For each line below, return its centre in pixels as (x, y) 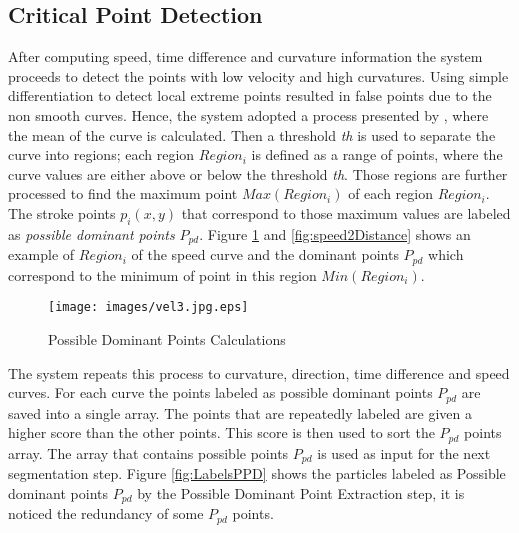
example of (41, 254)
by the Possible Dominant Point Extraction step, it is (301, 492)
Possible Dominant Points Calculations (167, 338)
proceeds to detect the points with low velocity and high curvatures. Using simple (258, 75)
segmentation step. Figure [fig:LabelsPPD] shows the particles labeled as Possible (257, 473)
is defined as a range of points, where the (377, 154)
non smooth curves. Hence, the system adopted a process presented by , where (248, 114)
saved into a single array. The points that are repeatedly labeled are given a (240, 412)
